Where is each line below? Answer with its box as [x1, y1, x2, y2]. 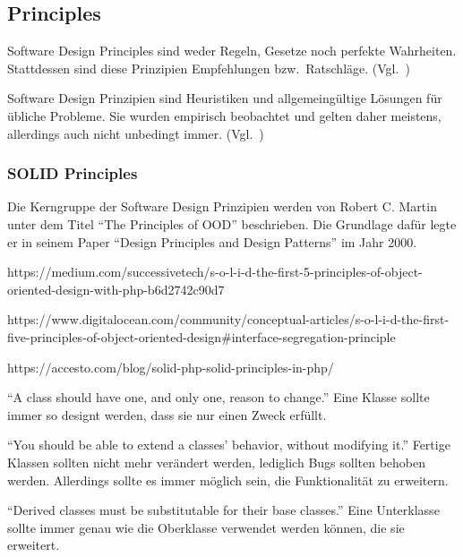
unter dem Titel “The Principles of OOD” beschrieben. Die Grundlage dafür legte [7, 214, 457, 233]
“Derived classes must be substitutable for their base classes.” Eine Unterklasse [7, 501, 440, 519]
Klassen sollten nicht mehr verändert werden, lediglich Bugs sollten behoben [7, 452, 426, 471]
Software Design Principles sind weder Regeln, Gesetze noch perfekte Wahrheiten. [7, 41, 457, 60]
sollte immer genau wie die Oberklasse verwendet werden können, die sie [7, 518, 405, 536]
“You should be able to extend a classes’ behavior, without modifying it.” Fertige [7, 435, 450, 454]
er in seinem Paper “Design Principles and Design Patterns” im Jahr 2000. [7, 232, 417, 251]
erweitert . [7, 536, 60, 554]
